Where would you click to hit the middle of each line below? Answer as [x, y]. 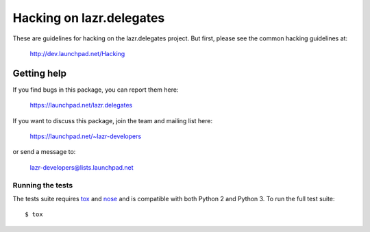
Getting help [39, 73]
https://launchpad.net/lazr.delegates [81, 105]
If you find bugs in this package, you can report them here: [96, 90]
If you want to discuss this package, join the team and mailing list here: [112, 120]
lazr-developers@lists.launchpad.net [82, 167]
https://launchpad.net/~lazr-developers [86, 136]
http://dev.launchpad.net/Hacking [77, 53]
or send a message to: [44, 152]
